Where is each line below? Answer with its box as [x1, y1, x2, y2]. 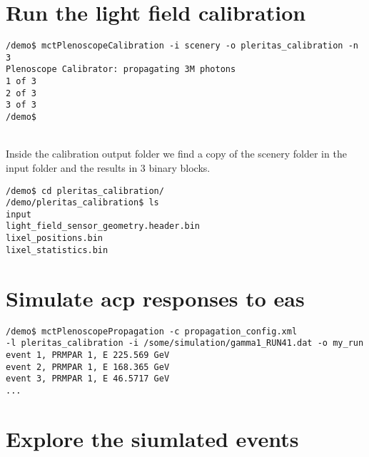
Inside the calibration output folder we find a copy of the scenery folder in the [6, 146, 347, 161]
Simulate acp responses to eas [6, 283, 305, 312]
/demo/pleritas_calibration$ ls [6, 197, 159, 208]
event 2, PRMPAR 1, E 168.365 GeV [6, 361, 170, 372]
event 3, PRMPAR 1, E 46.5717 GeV [6, 374, 170, 384]
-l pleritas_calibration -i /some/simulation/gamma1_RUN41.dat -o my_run [6, 338, 364, 349]
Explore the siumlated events [6, 423, 299, 453]
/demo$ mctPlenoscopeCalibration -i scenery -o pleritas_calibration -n [6, 41, 358, 51]
